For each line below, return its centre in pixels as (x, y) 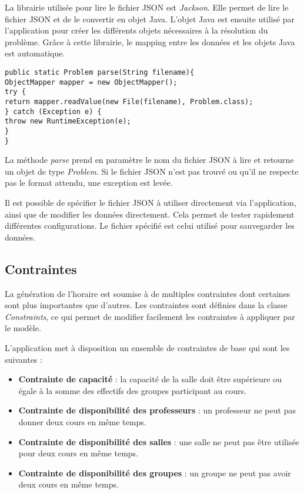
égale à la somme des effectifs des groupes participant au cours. (132, 390)
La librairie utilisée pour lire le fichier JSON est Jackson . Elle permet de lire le (147, 7)
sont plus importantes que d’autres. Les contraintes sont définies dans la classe (146, 305)
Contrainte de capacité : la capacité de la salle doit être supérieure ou (150, 379)
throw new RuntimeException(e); (68, 121)
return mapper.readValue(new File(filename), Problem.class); (129, 101)
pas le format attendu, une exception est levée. (89, 183)
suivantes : (24, 359)
